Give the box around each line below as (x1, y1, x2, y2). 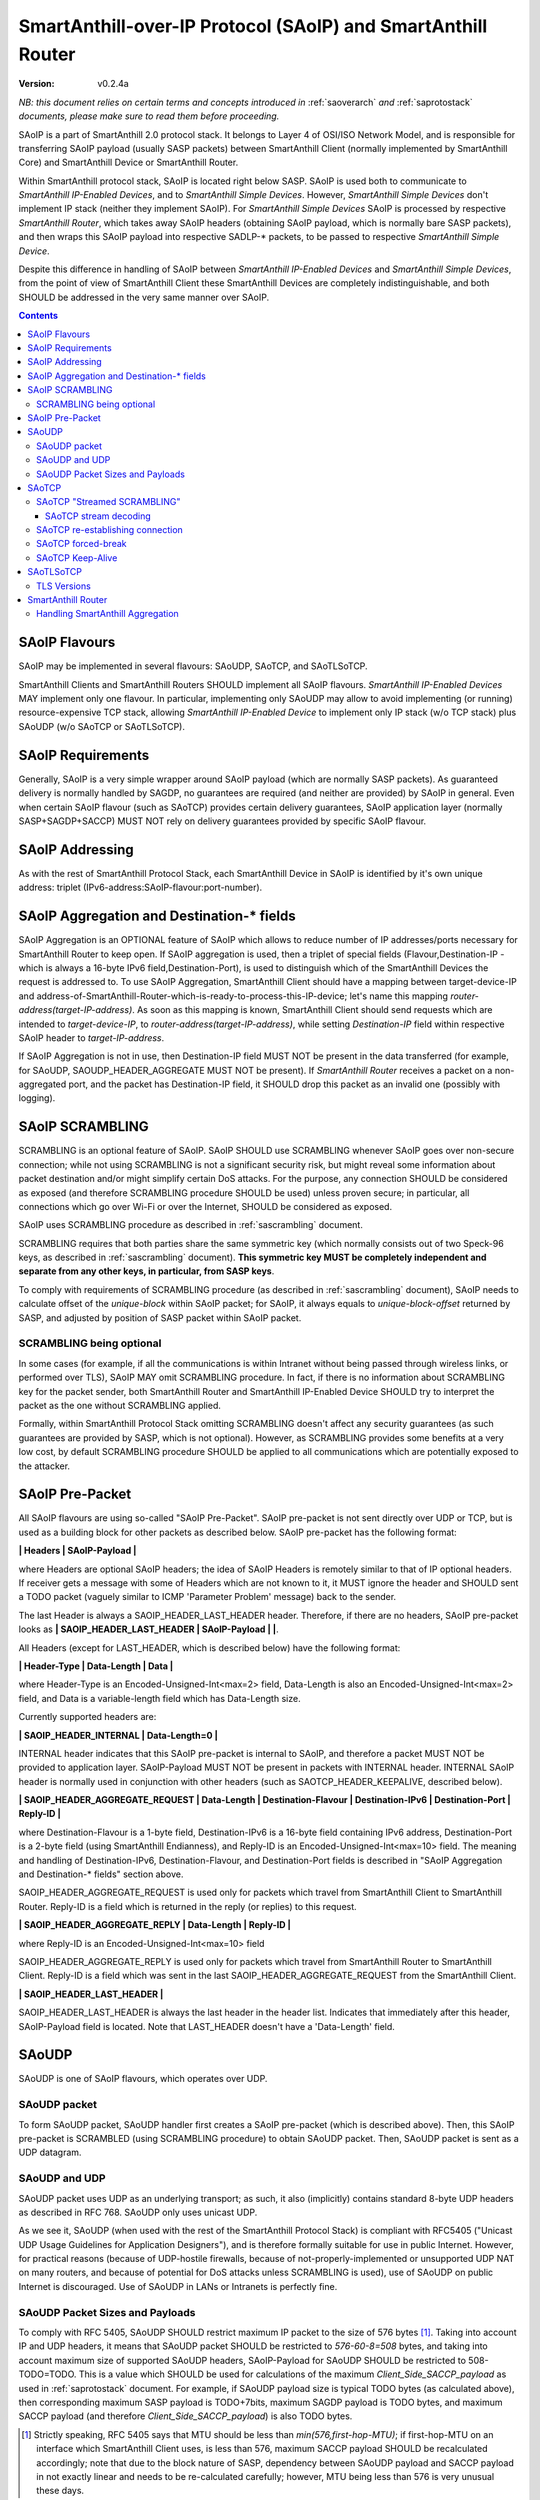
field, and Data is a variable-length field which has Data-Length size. (18, 1692, 301, 1704)
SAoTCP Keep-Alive (36, 551, 118, 564)
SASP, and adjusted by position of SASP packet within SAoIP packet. (18, 1311, 302, 1324)
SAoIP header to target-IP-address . (18, 1031, 165, 1044)
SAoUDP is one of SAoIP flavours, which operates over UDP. (18, 2073, 268, 2085)
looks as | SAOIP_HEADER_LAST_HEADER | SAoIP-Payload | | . (18, 1623, 279, 1635)
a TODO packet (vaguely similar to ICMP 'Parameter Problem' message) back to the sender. (18, 1591, 397, 1603)
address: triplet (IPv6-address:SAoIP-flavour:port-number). (18, 881, 263, 894)
